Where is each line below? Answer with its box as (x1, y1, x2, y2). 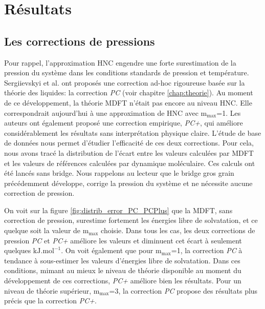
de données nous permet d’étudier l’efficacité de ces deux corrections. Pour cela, (4, 137, 254, 148)
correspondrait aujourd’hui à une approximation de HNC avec (4, 107, 198, 118)
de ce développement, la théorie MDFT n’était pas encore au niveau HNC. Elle (4, 97, 252, 108)
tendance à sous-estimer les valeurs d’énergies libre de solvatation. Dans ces (4, 255, 240, 265)
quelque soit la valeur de (4, 225, 81, 236)
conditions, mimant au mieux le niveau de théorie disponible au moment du (4, 265, 241, 276)
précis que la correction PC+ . (4, 295, 97, 306)
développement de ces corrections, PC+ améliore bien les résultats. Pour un (4, 275, 241, 286)
